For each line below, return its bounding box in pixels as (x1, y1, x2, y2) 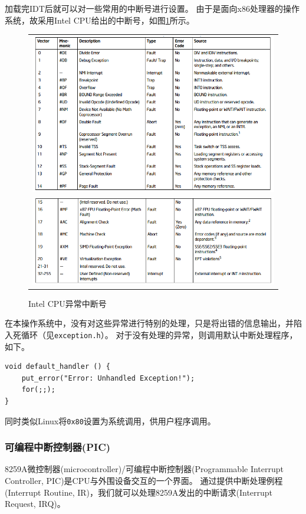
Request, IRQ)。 (5, 497, 65, 510)
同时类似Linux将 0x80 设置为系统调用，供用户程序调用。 (5, 414, 216, 427)
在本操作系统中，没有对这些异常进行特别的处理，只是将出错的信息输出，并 (5, 317, 294, 329)
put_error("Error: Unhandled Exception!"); (21, 374, 195, 382)
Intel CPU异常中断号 (28, 297, 107, 309)
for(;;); (21, 385, 55, 394)
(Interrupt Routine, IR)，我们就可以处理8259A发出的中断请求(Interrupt (5, 486, 273, 498)
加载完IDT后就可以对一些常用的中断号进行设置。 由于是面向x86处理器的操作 (5, 2, 300, 14)
